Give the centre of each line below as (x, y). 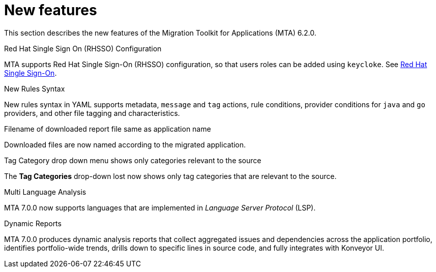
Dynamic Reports (33, 223)
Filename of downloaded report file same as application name (108, 129)
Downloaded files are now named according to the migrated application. (125, 144)
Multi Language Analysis (45, 192)
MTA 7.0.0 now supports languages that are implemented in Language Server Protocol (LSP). (160, 207)
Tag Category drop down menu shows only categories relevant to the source (133, 160)
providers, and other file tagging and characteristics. (92, 113)
